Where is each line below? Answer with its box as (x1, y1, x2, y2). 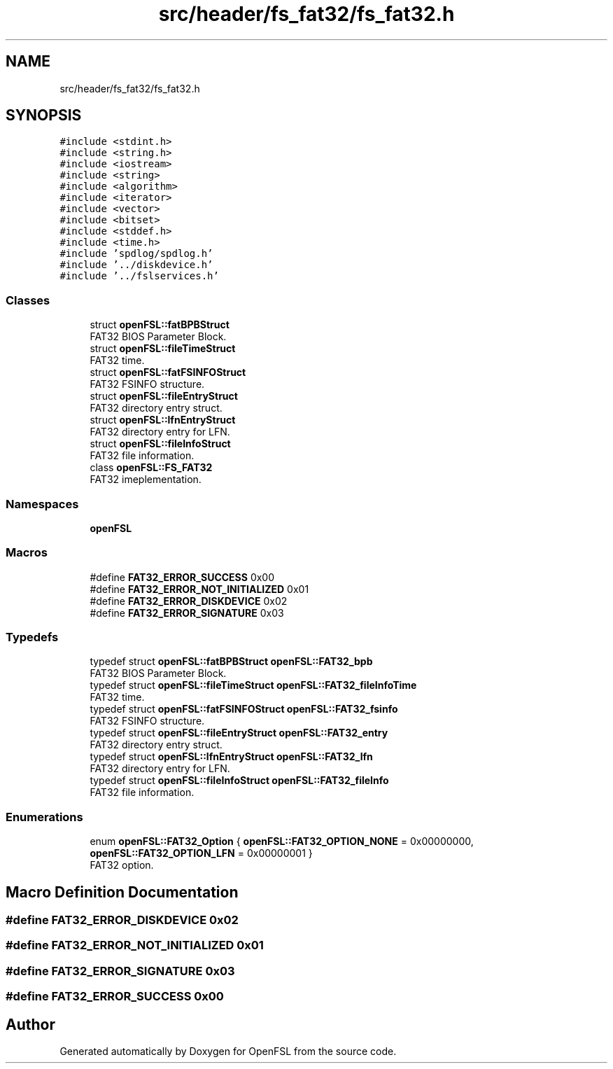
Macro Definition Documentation (6, 883, 239, 901)
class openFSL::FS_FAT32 (90, 461, 213, 474)
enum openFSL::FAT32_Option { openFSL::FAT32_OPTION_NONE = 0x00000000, (90, 835, 474, 848)
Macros (6, 545, 48, 560)
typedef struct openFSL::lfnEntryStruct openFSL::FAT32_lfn (90, 750, 373, 763)
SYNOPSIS (6, 106, 82, 125)
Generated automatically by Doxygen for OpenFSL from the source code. (59, 1045, 397, 1057)
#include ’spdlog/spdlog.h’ (59, 248, 213, 260)
